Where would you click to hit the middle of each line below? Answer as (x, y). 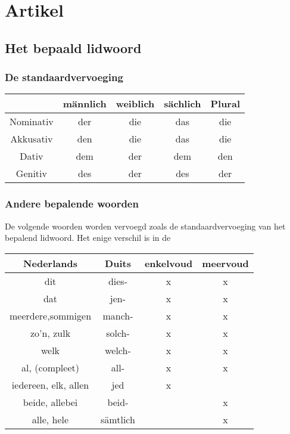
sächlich (183, 104)
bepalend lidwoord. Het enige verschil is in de (88, 238)
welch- (118, 350)
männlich (85, 104)
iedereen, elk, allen (50, 385)
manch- (118, 315)
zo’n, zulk (50, 333)
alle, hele (50, 419)
